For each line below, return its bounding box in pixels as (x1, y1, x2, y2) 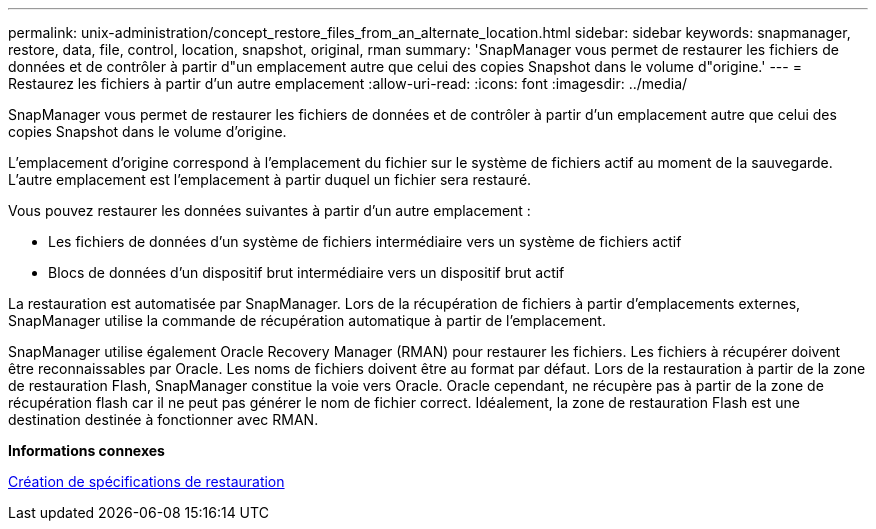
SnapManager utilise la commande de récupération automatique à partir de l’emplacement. (8, 312, 606, 329)
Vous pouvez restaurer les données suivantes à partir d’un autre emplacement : (8, 202, 531, 219)
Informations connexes (8, 442, 165, 459)
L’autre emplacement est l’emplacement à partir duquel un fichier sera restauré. (8, 171, 532, 188)
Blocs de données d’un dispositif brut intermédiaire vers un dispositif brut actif (48, 264, 565, 281)
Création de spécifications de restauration (8, 473, 285, 490)
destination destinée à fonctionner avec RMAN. (8, 411, 319, 428)
